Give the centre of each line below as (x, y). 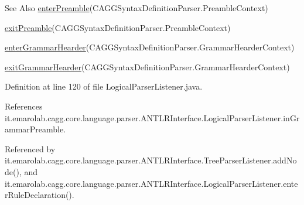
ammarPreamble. (35, 129)
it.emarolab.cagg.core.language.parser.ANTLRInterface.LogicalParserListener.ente (151, 183)
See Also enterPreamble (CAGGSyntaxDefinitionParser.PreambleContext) (136, 8)
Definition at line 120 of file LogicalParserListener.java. (104, 86)
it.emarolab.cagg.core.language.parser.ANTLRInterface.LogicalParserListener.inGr (152, 117)
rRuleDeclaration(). (40, 195)
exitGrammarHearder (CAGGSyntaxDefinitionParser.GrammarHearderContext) (147, 66)
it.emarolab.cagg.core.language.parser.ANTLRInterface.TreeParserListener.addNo (151, 160)
